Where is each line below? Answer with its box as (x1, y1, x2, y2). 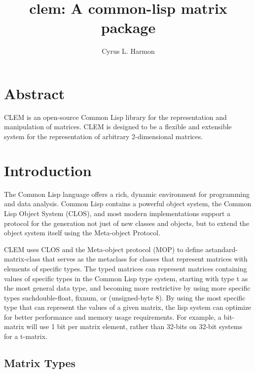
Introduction (4, 160, 92, 180)
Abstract (4, 83, 65, 103)
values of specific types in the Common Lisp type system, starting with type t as (4, 273, 248, 283)
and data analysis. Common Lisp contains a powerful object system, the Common (4, 198, 252, 209)
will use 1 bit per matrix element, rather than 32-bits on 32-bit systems (26, 321, 243, 332)
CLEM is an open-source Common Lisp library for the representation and (4, 112, 227, 122)
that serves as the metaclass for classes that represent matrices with (42, 254, 248, 264)
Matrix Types (4, 355, 76, 371)
